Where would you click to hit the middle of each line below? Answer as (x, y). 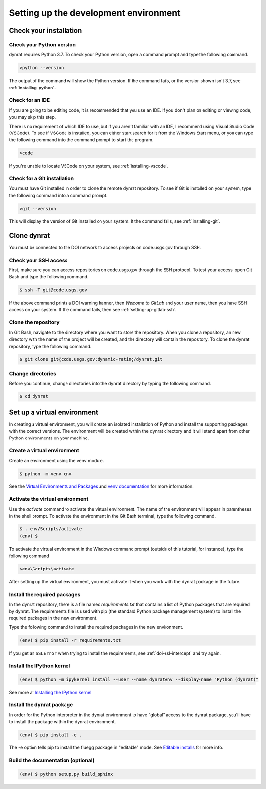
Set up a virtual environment (54, 412)
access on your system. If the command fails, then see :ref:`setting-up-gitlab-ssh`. (93, 309)
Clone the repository (34, 322)
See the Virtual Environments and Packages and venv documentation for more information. (101, 486)
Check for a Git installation (42, 179)
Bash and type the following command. (49, 277)
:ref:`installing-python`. (33, 88)
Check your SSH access (38, 260)
